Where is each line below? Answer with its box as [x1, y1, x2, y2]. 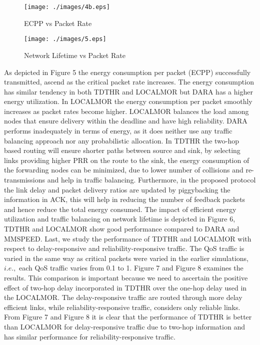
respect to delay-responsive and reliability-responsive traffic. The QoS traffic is [4, 243, 244, 253]
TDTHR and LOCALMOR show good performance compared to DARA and [4, 223, 239, 233]
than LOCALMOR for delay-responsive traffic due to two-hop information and [4, 321, 245, 331]
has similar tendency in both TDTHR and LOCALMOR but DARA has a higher [4, 86, 253, 96]
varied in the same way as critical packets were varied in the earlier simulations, [4, 252, 248, 263]
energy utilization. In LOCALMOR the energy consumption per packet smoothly [4, 96, 252, 106]
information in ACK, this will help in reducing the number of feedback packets [4, 194, 245, 204]
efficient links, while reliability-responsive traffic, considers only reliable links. [4, 301, 240, 312]
